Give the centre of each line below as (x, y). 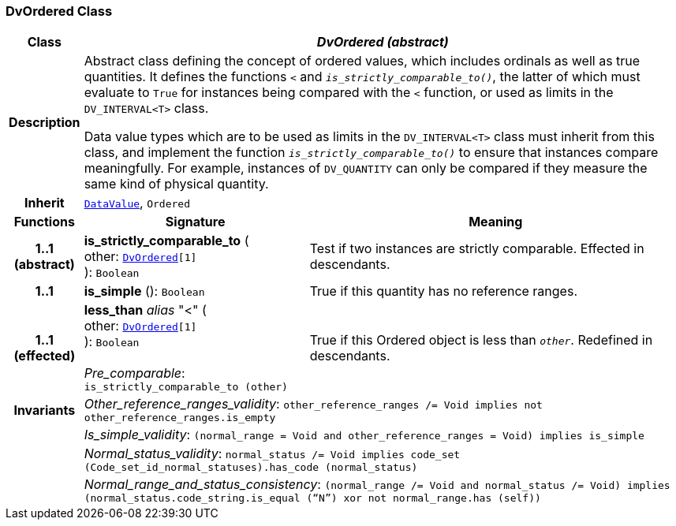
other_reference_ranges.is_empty (180, 418)
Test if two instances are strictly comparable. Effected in (477, 249)
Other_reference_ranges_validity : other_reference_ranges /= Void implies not (313, 404)
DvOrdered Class (59, 11)
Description (45, 123)
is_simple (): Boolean (144, 291)
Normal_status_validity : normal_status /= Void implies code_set (272, 454)
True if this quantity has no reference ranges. (443, 291)
